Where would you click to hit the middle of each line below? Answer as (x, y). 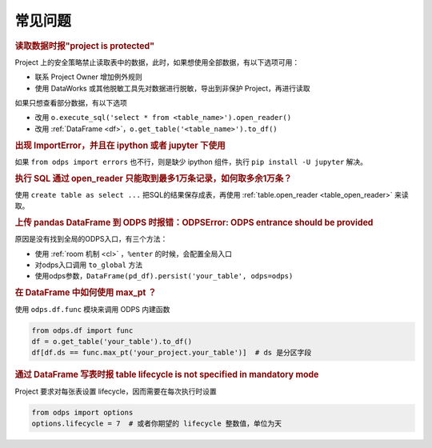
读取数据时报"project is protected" (85, 46)
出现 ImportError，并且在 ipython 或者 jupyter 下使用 (120, 146)
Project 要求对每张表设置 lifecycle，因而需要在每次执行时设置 (116, 391)
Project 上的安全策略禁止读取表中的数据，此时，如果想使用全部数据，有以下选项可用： (157, 62)
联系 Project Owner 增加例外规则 (89, 77)
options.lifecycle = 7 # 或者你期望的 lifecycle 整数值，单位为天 (157, 423)
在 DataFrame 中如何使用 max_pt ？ (86, 293)
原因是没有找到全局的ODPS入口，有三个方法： (91, 239)
